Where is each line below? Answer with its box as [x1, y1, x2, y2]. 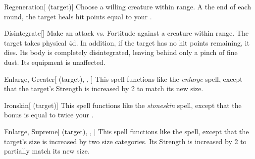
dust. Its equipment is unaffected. [4, 56, 105, 67]
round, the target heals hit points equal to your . [4, 11, 152, 21]
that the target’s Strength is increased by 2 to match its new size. [4, 83, 204, 94]
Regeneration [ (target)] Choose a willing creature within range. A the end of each [4, 1, 252, 11]
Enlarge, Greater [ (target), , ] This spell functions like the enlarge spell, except [4, 73, 243, 84]
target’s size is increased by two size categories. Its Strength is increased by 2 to [4, 136, 247, 146]
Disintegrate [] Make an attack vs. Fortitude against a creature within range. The [4, 28, 249, 38]
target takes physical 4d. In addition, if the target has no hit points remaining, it [4, 37, 250, 48]
